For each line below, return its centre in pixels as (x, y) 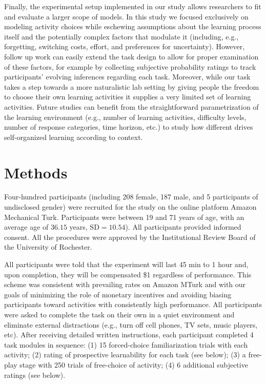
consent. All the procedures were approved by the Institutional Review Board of (130, 237)
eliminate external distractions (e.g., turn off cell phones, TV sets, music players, (131, 324)
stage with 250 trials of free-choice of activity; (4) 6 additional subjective (134, 364)
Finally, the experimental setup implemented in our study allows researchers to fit (133, 6)
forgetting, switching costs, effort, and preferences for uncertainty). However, (125, 46)
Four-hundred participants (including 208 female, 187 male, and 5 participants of (131, 197)
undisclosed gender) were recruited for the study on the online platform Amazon (130, 207)
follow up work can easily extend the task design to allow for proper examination (131, 56)
